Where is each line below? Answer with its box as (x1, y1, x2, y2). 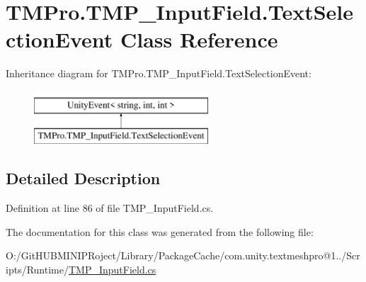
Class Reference (120, 25, 278, 54)
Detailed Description (6, 167, 161, 189)
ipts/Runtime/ (6, 262, 69, 277)
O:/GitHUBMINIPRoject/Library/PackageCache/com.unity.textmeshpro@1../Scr (6, 248, 360, 263)
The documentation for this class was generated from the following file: (6, 224, 314, 239)
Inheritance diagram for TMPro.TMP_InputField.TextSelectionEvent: (6, 66, 311, 81)
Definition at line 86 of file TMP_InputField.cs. (6, 201, 214, 215)
